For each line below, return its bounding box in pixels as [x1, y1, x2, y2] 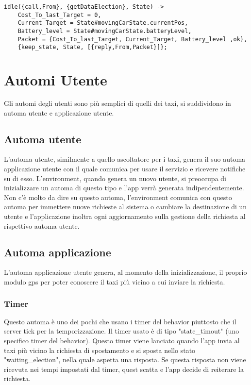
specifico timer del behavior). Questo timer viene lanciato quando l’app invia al [4, 335, 240, 345]
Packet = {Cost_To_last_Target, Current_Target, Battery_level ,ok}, [17, 35, 248, 43]
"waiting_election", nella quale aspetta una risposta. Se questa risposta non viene [4, 354, 246, 365]
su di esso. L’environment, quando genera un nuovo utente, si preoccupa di [4, 173, 226, 183]
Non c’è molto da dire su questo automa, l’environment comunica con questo [4, 192, 232, 202]
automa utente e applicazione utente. [4, 107, 114, 117]
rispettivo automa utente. [4, 220, 80, 231]
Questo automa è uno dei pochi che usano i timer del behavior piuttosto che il [4, 316, 236, 326]
